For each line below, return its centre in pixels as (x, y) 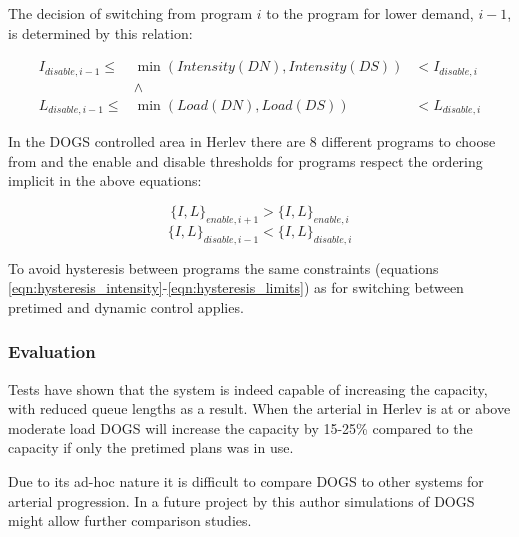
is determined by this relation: (100, 32)
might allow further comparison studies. (130, 520)
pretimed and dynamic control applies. (126, 306)
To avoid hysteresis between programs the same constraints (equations (223, 267)
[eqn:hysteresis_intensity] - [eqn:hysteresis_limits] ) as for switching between (236, 287)
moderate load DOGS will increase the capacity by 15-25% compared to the (240, 427)
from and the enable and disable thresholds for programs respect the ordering (245, 160)
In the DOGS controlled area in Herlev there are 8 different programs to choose (252, 141)
